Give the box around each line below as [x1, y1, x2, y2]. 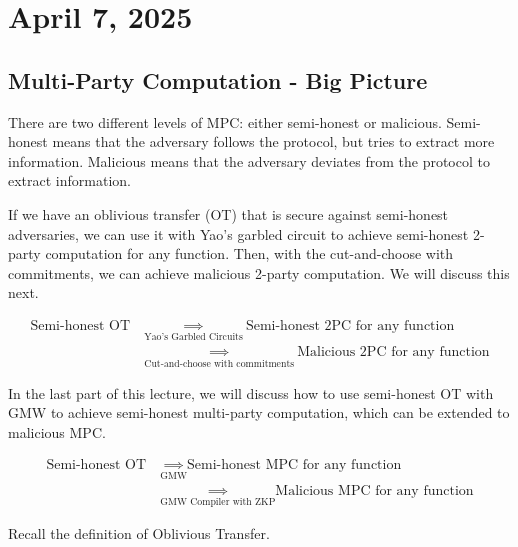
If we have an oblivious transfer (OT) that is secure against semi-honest [8, 203, 449, 224]
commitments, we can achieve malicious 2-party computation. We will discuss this [8, 262, 510, 283]
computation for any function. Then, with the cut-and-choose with [45, 243, 454, 264]
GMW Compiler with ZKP [160, 497, 276, 508]
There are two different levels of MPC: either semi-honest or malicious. [8, 111, 442, 132]
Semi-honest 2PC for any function [245, 318, 455, 333]
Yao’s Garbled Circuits [144, 332, 243, 343]
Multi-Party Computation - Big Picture [8, 64, 428, 95]
